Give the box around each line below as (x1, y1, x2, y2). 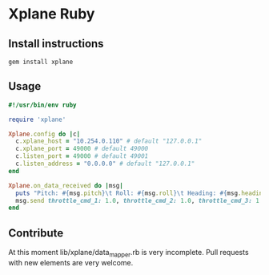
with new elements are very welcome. (8, 257, 134, 267)
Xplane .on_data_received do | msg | (8, 181, 124, 189)
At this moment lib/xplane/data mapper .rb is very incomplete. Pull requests (8, 248, 250, 259)
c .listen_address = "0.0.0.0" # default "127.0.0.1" (15, 160, 195, 168)
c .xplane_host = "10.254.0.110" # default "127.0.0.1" (15, 137, 203, 145)
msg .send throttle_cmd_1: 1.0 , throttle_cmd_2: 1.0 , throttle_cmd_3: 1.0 (15, 196, 267, 204)
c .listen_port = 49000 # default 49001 (15, 152, 149, 160)
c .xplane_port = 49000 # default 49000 (15, 145, 149, 153)
